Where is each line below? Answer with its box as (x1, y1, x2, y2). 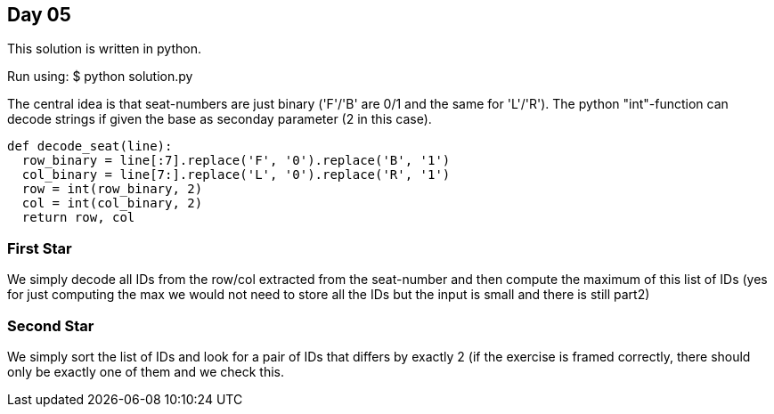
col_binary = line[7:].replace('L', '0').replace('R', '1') (21, 167, 451, 183)
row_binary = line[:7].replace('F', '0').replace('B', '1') (21, 153, 451, 168)
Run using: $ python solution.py (7, 69, 193, 85)
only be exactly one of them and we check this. (7, 363, 284, 379)
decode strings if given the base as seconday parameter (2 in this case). (7, 111, 432, 127)
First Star (7, 239, 72, 257)
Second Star (7, 316, 94, 335)
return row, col (21, 210, 135, 225)
